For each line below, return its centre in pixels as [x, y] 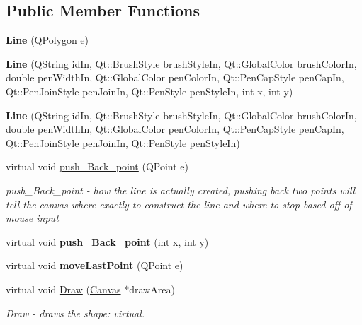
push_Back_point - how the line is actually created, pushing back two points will [181, 190]
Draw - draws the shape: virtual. [75, 313]
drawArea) [152, 289]
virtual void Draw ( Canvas [63, 289]
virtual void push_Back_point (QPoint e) [97, 166]
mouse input [32, 218]
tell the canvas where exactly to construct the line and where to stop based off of [179, 204]
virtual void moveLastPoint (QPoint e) [95, 265]
